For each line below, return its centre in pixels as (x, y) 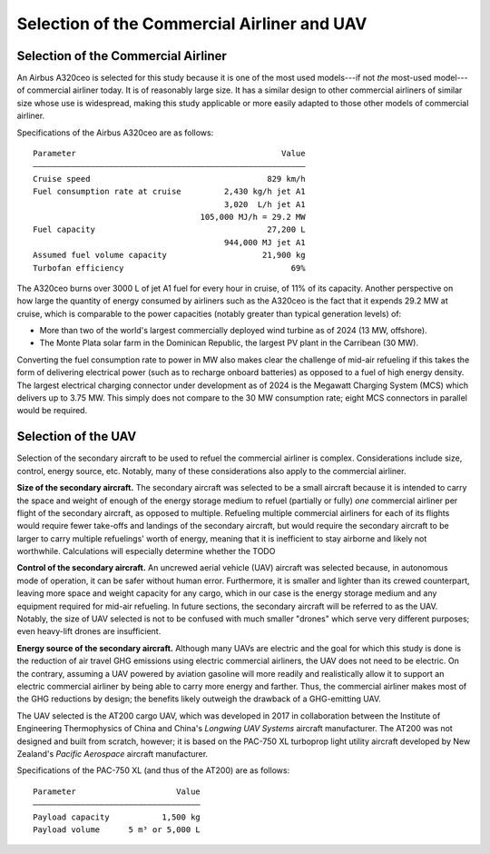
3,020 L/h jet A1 (265, 204)
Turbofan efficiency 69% (169, 268)
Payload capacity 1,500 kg (117, 817)
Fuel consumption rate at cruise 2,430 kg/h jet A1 (169, 192)
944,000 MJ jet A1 (265, 242)
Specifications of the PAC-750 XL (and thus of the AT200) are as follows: (153, 770)
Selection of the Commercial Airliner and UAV (192, 24)
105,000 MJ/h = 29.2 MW (253, 217)
